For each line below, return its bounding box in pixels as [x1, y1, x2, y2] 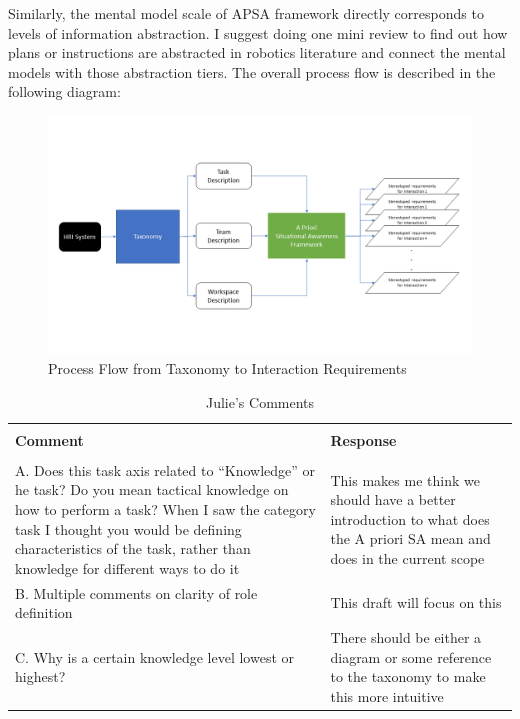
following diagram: [8, 81, 121, 102]
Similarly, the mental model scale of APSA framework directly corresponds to [8, 3, 484, 23]
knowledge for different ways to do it [15, 557, 240, 578]
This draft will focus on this [330, 592, 502, 613]
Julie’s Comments [205, 391, 315, 412]
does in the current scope [330, 548, 485, 569]
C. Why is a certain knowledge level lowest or [15, 646, 295, 667]
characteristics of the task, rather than [15, 538, 251, 559]
